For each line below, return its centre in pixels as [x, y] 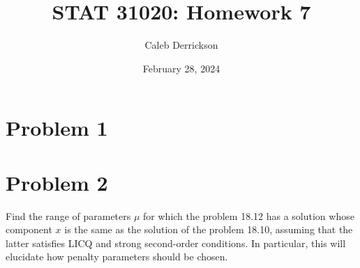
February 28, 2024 [181, 68]
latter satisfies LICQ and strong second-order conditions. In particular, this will [176, 243]
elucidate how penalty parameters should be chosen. [117, 257]
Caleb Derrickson [181, 45]
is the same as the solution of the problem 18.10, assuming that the [209, 229]
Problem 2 [57, 182]
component [29, 229]
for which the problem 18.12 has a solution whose [249, 215]
